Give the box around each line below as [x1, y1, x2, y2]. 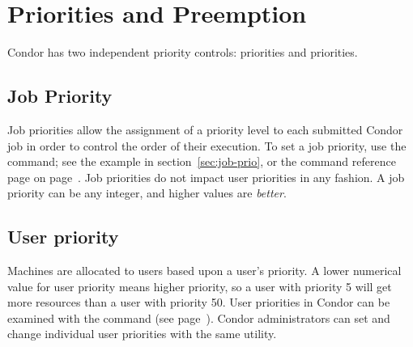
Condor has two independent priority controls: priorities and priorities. [7, 44, 358, 61]
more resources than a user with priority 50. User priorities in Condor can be [7, 294, 390, 311]
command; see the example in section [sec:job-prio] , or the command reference [7, 153, 396, 170]
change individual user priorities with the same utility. [7, 325, 277, 342]
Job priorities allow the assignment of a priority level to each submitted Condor [7, 121, 403, 138]
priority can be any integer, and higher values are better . [7, 184, 287, 201]
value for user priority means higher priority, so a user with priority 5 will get [7, 277, 392, 294]
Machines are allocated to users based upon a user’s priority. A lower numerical [7, 262, 402, 279]
